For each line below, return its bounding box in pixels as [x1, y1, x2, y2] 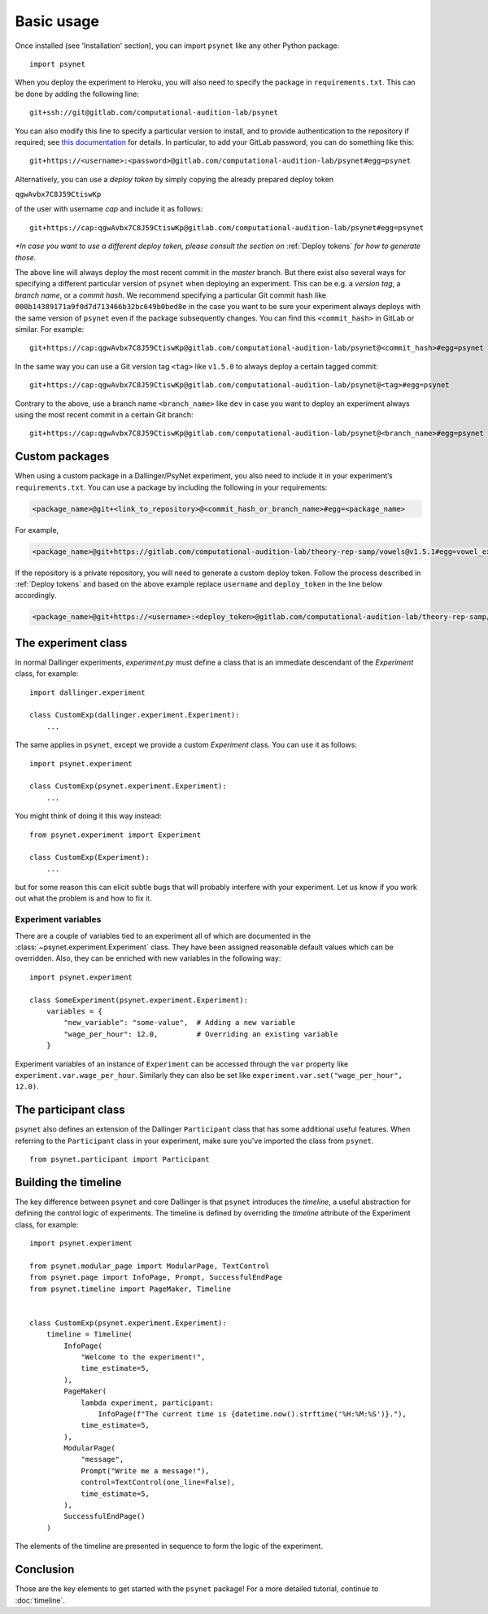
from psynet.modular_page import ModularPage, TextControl [29, 1261, 270, 1271]
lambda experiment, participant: [81, 1398, 215, 1407]
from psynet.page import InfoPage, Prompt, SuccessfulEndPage [29, 1273, 283, 1282]
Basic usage [15, 12, 99, 30]
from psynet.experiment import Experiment [29, 830, 202, 840]
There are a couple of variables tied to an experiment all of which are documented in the [15, 931, 312, 940]
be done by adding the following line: [15, 89, 140, 98]
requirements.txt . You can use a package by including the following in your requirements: [15, 482, 328, 492]
